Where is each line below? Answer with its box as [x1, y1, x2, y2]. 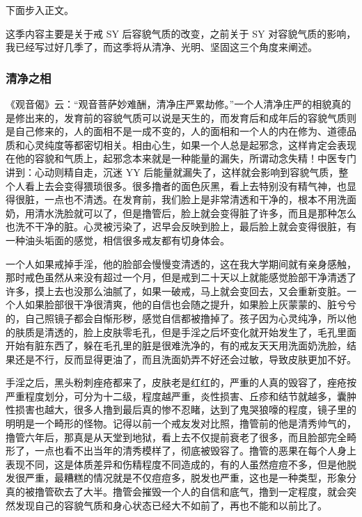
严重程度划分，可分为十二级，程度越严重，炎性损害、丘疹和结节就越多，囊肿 [6, 388, 356, 403]
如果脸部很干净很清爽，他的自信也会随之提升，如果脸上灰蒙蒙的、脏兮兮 [24, 297, 356, 312]
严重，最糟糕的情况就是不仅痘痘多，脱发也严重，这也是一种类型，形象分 [24, 470, 356, 485]
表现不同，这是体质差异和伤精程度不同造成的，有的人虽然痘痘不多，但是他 [6, 456, 347, 471]
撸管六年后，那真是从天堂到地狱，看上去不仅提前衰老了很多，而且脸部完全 [6, 429, 347, 444]
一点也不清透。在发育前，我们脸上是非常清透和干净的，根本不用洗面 [44, 192, 356, 207]
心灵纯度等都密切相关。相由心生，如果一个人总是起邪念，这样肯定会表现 [24, 137, 356, 152]
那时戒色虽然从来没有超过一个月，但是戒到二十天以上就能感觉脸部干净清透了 [6, 270, 356, 285]
